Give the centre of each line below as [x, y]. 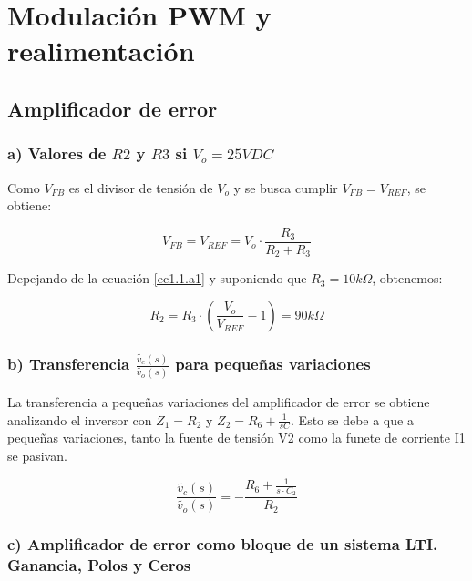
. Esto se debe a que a [352, 419]
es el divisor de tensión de [141, 187]
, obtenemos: [407, 278]
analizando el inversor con [80, 419]
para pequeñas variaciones [273, 363]
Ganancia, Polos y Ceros [99, 565]
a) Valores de [57, 153]
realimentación [101, 51]
